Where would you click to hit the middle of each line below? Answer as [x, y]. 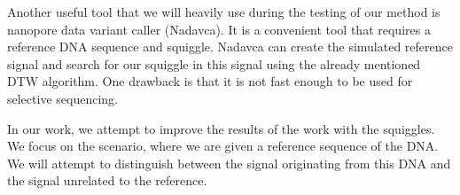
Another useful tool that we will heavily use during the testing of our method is [224, 12]
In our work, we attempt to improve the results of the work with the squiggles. [221, 128]
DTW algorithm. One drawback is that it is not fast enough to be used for [210, 81]
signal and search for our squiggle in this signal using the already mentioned [214, 63]
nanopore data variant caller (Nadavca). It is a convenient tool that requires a [219, 29]
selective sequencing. [62, 98]
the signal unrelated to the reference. [107, 180]
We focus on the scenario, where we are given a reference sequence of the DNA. [223, 146]
